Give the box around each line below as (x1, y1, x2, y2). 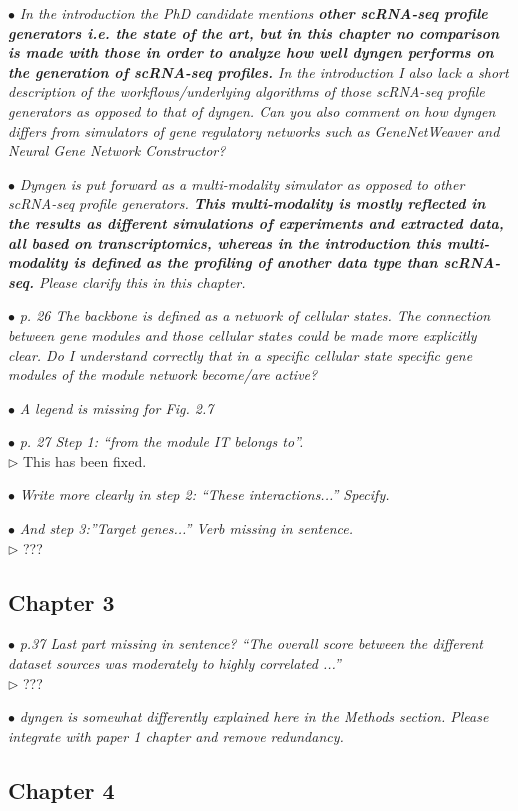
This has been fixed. (23, 450, 147, 471)
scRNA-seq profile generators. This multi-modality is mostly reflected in (8, 193, 486, 214)
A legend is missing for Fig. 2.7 (19, 397, 214, 418)
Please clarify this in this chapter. (38, 271, 246, 292)
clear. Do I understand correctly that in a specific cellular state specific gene (8, 344, 473, 365)
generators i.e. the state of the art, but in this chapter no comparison (8, 22, 500, 43)
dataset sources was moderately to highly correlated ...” (8, 653, 341, 674)
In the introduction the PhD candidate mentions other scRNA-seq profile (19, 3, 488, 23)
